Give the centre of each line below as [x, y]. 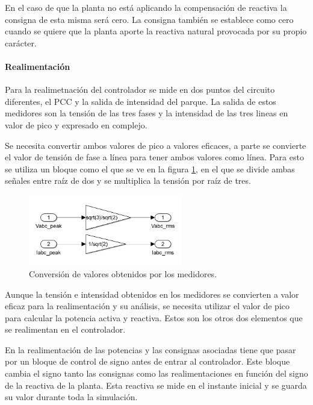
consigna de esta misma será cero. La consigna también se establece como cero [149, 19]
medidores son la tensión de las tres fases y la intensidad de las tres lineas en [147, 113]
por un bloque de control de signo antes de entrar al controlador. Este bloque [147, 361]
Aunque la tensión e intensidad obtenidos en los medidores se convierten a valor [152, 294]
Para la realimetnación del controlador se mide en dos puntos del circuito [140, 89]
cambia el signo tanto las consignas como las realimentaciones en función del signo [156, 373]
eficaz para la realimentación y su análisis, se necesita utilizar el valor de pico [147, 306]
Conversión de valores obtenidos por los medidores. [123, 273]
